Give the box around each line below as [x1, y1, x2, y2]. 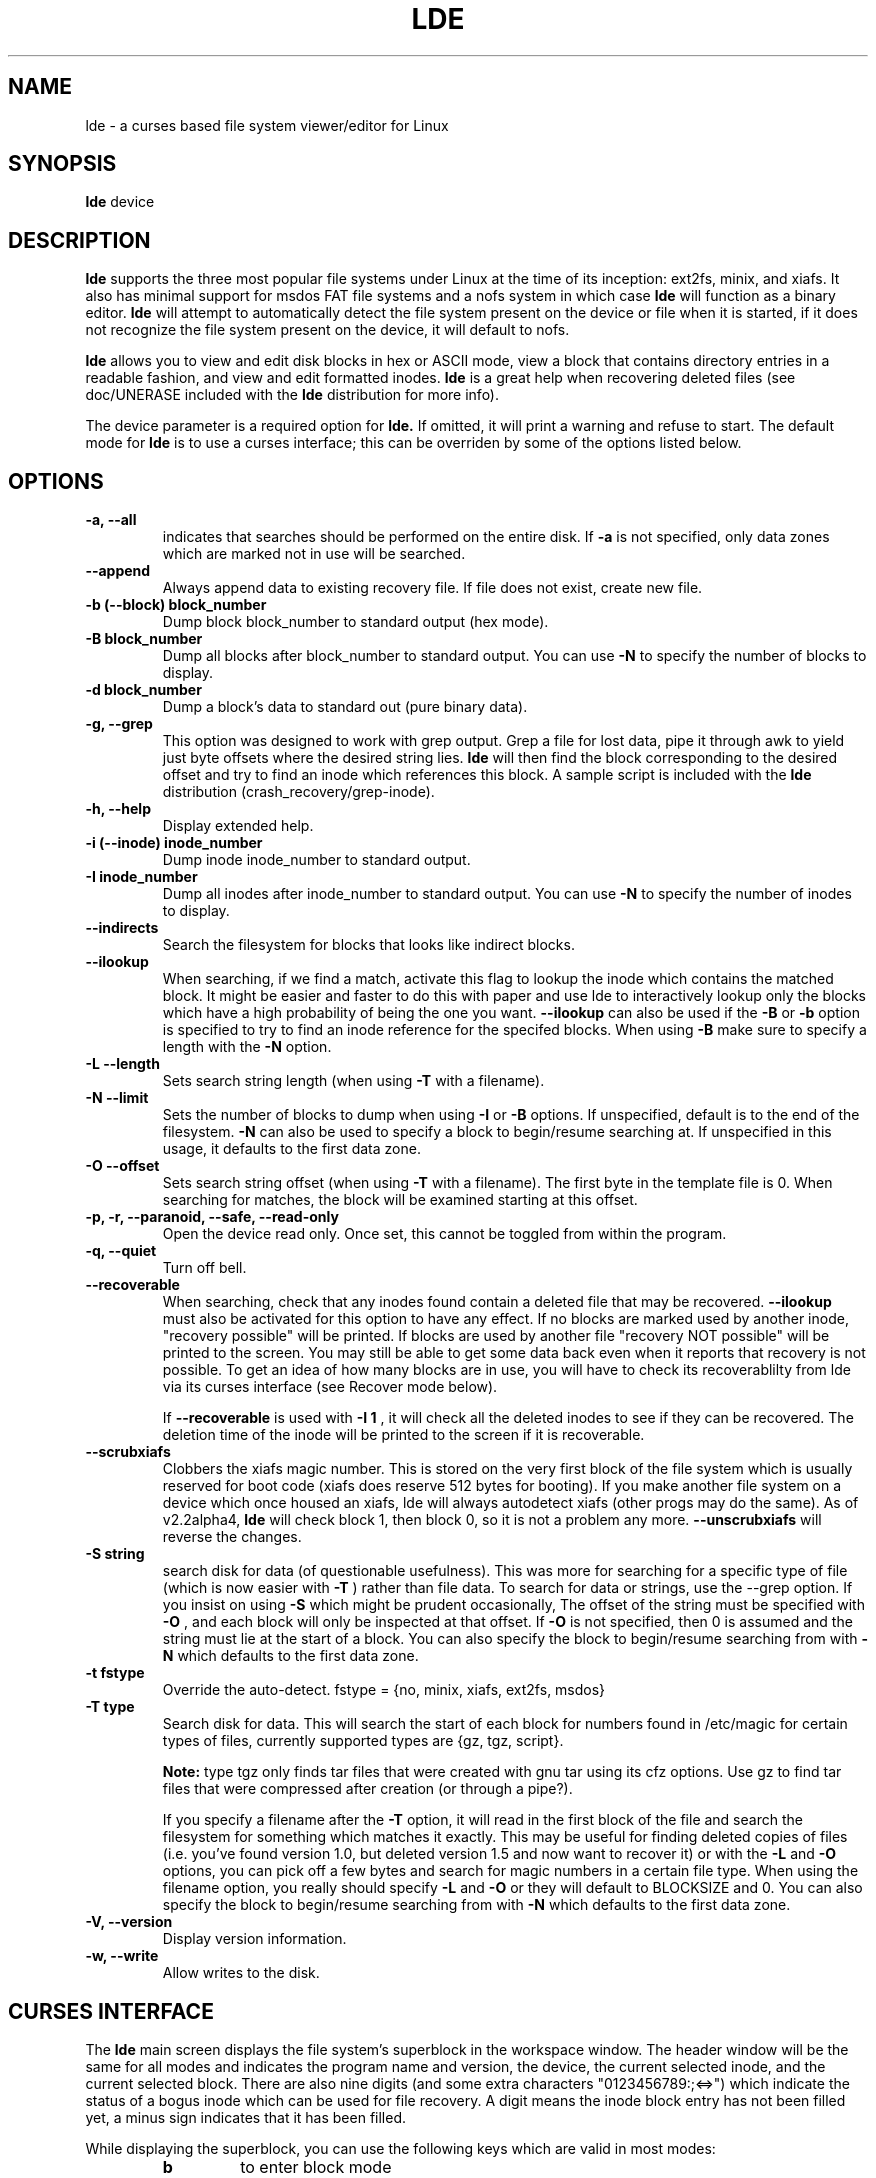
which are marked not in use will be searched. [162, 545, 466, 563]
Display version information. [162, 1930, 347, 1948]
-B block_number [85, 630, 203, 648]
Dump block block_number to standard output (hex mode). [162, 613, 549, 631]
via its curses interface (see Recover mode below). [162, 1378, 498, 1396]
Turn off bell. [162, 1259, 247, 1277]
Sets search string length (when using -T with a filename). [162, 1072, 545, 1090]
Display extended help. [162, 817, 314, 835]
